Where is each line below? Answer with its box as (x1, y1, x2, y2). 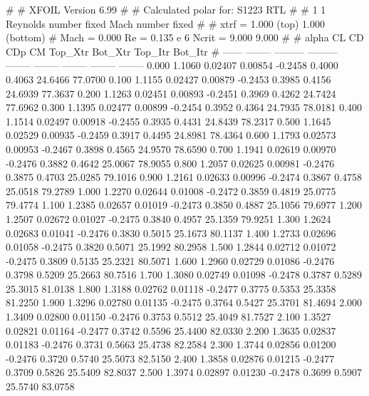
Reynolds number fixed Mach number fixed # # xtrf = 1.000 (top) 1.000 (6, 16, 326, 31)
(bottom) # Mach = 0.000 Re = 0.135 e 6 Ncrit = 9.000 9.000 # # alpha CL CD (6, 30, 364, 45)
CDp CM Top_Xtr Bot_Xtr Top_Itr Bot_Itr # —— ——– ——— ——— (6, 43, 338, 58)
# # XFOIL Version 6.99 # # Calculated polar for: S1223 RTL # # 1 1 (6, 2, 326, 16)
